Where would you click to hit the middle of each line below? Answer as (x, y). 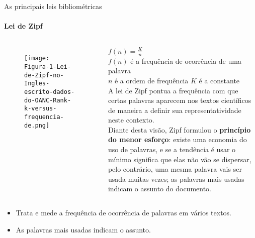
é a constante (219, 80)
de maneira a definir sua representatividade (175, 110)
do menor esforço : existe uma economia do (177, 139)
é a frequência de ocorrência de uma (186, 61)
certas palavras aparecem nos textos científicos (180, 100)
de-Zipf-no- (44, 75)
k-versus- (40, 109)
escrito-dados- (50, 92)
